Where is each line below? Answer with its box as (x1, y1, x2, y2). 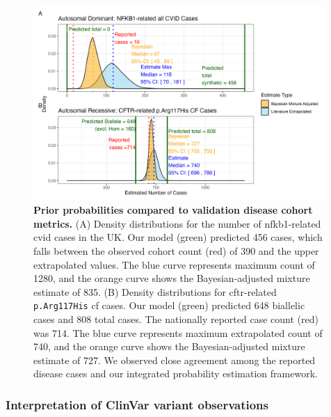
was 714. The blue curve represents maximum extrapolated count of (33, 325, 323, 340)
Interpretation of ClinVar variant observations (6, 395, 268, 413)
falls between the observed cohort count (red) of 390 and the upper (33, 243, 319, 258)
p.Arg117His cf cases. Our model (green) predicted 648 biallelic (33, 298, 305, 313)
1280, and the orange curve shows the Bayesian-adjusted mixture (33, 271, 310, 285)
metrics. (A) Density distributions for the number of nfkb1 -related (33, 216, 321, 230)
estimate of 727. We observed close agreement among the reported (33, 352, 316, 367)
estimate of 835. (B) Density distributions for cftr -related (33, 284, 277, 299)
